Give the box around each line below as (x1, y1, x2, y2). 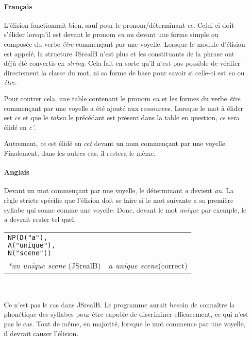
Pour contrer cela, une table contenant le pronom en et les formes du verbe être (4, 93, 241, 103)
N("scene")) (8, 249, 52, 257)
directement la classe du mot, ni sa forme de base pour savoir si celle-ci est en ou (4, 67, 245, 77)
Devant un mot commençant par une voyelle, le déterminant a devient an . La (4, 185, 234, 196)
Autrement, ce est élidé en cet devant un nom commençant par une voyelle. (4, 138, 227, 148)
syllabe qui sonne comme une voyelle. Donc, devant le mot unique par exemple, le (4, 204, 247, 215)
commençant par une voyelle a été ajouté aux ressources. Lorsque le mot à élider (4, 103, 243, 113)
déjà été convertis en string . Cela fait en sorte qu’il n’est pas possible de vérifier (4, 58, 240, 68)
